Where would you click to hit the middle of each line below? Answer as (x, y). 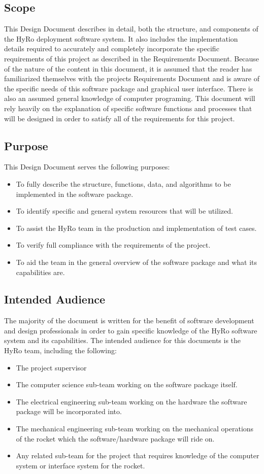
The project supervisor (51, 367)
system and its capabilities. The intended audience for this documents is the (123, 340)
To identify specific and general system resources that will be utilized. (124, 211)
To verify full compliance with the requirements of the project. (113, 245)
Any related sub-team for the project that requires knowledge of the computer (138, 455)
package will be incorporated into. (69, 411)
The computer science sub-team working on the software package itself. (127, 384)
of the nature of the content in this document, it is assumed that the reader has (128, 68)
